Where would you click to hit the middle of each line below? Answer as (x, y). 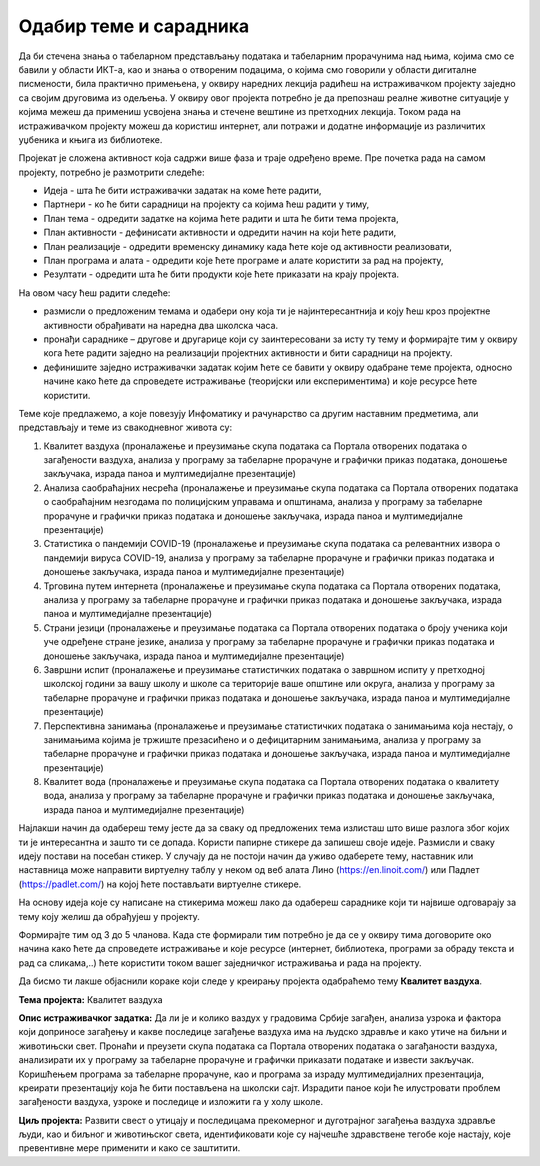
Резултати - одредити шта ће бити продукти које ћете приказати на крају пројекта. (221, 274)
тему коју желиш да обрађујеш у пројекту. (109, 916)
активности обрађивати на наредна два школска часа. (161, 325)
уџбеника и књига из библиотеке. (90, 139)
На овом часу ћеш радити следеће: (94, 292)
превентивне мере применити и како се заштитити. (129, 1148)
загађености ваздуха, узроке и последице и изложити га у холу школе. (171, 1102)
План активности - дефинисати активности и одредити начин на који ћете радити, (220, 232)
